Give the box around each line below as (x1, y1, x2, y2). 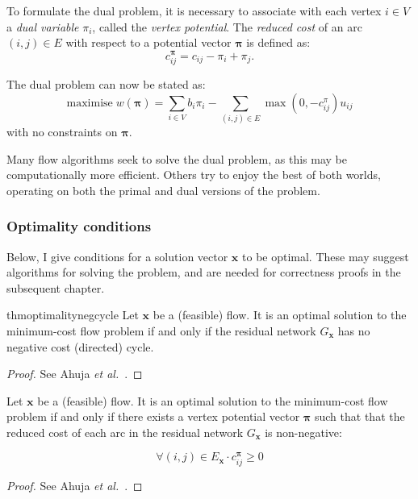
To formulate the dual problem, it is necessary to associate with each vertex (6, 2, 382, 19)
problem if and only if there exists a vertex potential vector (6, 408, 300, 425)
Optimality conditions (6, 216, 152, 236)
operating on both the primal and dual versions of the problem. (6, 181, 320, 198)
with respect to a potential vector (65, 34, 232, 51)
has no (337, 322, 370, 339)
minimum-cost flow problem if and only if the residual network (6, 322, 316, 339)
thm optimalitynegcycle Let (6, 306, 139, 323)
